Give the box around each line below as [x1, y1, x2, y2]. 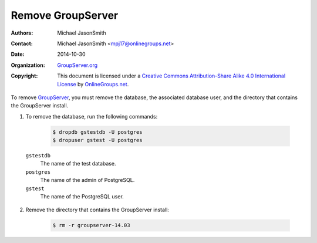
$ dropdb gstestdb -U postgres [52, 129, 143, 135]
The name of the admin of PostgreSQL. [40, 177, 135, 184]
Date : [11, 50, 25, 58]
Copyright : [11, 72, 38, 79]
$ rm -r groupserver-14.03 [52, 222, 130, 229]
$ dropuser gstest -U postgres [52, 137, 143, 144]
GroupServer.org [57, 62, 98, 69]
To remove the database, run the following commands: [25, 113, 158, 120]
